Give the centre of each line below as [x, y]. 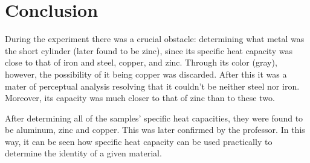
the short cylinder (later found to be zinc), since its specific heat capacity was [149, 50]
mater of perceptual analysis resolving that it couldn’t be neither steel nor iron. [152, 86]
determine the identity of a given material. [83, 153]
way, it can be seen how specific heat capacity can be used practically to [139, 141]
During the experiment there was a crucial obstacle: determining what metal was [155, 39]
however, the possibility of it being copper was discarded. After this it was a [146, 74]
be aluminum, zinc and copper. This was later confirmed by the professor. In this [155, 130]
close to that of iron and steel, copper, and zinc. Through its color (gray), [141, 62]
